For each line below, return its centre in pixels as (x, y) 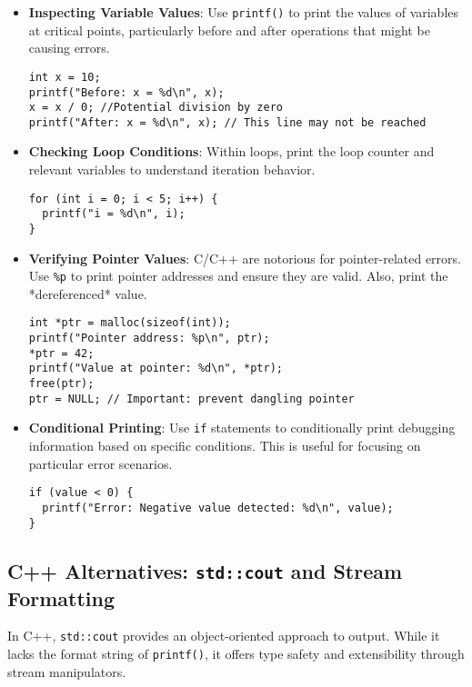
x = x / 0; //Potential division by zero (156, 108)
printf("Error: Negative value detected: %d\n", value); (218, 508)
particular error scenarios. (100, 463)
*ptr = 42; (61, 353)
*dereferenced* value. (88, 293)
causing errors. (69, 48)
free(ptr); (61, 384)
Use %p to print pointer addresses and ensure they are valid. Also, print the (238, 276)
